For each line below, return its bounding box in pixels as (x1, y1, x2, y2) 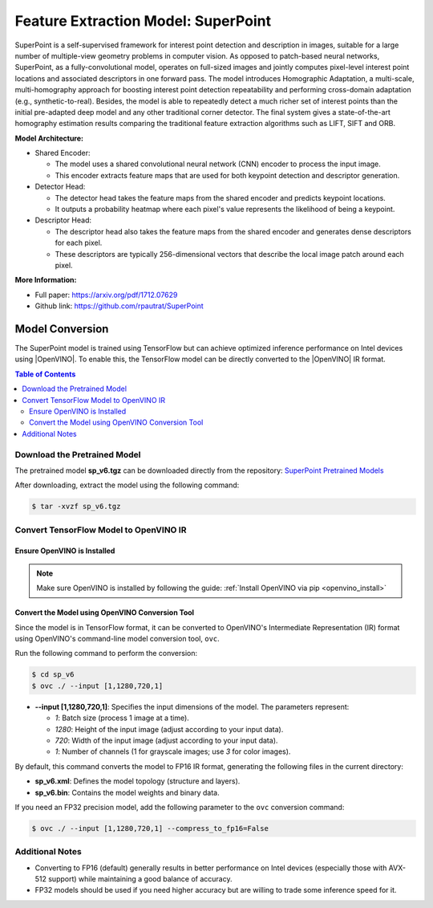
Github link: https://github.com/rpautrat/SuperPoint (34, 301, 204, 311)
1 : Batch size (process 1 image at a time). (55, 713, 190, 723)
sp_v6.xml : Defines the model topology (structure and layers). (34, 776, 241, 786)
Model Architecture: (14, 133, 84, 143)
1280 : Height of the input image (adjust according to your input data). (55, 724, 284, 734)
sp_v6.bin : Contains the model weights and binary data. (34, 788, 220, 797)
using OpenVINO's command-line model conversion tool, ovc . (14, 634, 220, 644)
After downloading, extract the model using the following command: (14, 480, 240, 490)
